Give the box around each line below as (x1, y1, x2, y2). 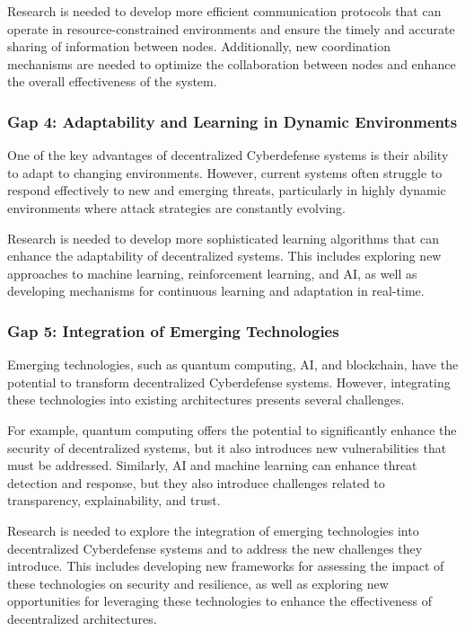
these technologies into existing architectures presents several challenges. (7, 390, 405, 409)
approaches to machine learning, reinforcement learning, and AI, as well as (7, 263, 417, 282)
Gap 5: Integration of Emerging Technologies (7, 319, 339, 342)
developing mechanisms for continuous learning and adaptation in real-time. (7, 281, 425, 300)
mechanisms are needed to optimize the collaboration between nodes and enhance (7, 54, 456, 73)
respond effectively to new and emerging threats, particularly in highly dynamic (7, 181, 446, 200)
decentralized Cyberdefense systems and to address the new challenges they (7, 538, 423, 557)
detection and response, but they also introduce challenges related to (7, 473, 385, 492)
